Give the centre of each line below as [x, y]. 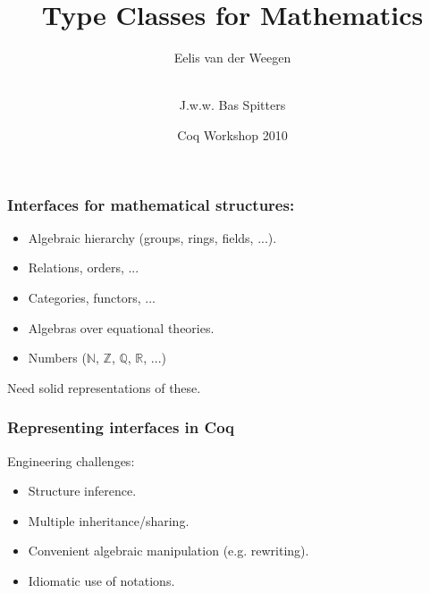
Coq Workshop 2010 [232, 134]
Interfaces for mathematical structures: [151, 204]
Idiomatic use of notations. [101, 580]
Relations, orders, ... [84, 267]
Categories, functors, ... [92, 297]
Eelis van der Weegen [232, 58]
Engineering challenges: [71, 460]
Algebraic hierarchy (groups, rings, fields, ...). [152, 237]
